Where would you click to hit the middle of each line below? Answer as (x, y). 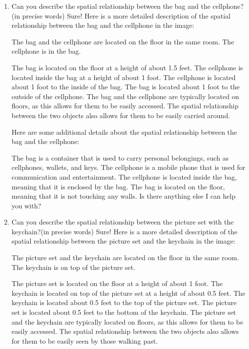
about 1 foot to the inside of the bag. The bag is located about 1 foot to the (125, 87)
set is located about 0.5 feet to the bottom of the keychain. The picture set (124, 312)
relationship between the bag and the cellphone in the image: (103, 25)
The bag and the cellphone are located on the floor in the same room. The (123, 41)
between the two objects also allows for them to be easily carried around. (121, 115)
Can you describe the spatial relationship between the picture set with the (123, 222)
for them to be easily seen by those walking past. (85, 340)
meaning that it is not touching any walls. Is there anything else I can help (124, 196)
